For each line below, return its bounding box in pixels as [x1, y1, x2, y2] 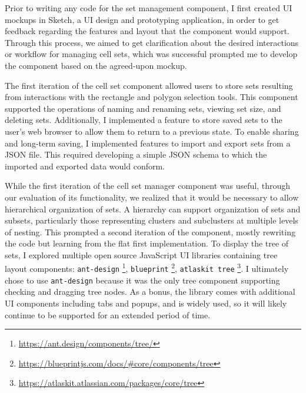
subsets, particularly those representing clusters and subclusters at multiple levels [5, 214, 298, 227]
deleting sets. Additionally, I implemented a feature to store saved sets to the [5, 114, 282, 126]
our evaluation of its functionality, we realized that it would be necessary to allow [5, 191, 299, 203]
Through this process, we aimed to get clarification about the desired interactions [5, 36, 299, 48]
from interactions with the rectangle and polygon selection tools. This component [5, 91, 298, 103]
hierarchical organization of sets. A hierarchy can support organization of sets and [5, 202, 301, 215]
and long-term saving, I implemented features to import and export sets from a [5, 136, 291, 149]
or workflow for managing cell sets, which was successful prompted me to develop [5, 48, 298, 60]
